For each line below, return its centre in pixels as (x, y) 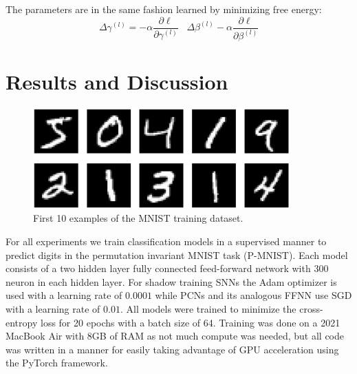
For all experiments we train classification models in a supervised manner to (166, 241)
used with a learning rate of (64, 295)
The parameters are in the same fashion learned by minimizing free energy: (164, 9)
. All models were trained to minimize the (208, 309)
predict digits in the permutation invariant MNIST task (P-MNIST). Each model (177, 254)
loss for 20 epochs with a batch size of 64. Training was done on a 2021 (190, 322)
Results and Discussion (117, 82)
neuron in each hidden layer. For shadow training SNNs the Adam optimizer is (171, 281)
